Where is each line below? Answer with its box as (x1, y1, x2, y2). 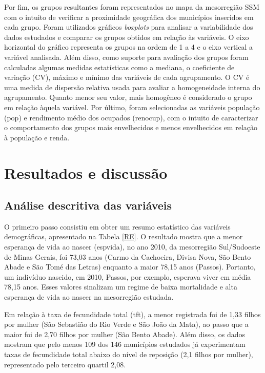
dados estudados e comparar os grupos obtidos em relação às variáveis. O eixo (4, 31, 249, 42)
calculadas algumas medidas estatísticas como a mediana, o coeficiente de (4, 61, 235, 72)
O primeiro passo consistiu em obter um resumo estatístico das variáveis (4, 221, 231, 232)
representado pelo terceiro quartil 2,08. (4, 359, 126, 369)
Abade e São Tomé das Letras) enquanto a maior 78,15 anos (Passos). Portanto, (4, 261, 256, 272)
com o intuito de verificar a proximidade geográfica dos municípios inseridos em (4, 11, 254, 22)
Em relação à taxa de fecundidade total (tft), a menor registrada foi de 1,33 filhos (4, 308, 261, 319)
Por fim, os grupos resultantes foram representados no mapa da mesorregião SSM (4, 2, 260, 12)
